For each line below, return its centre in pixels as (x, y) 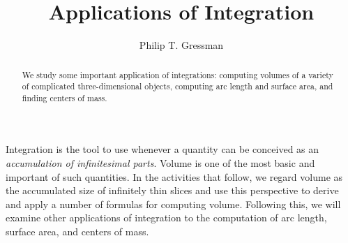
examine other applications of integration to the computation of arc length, (166, 218)
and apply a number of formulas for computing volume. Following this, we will (173, 204)
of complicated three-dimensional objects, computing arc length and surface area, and (177, 86)
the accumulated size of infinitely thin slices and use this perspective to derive (172, 190)
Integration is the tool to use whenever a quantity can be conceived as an (162, 149)
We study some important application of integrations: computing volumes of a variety (177, 74)
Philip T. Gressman (181, 45)
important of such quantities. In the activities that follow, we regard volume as (174, 176)
